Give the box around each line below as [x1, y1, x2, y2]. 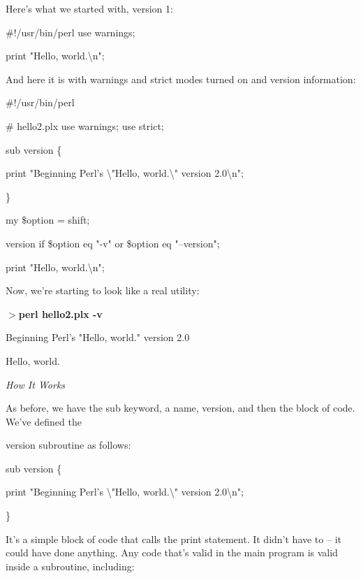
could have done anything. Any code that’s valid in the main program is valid [6, 545, 338, 560]
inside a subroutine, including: [6, 558, 135, 573]
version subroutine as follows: [6, 438, 131, 452]
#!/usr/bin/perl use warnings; [6, 24, 135, 39]
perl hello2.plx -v [18, 306, 103, 321]
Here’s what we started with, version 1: [6, 1, 173, 15]
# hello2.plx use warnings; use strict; [6, 118, 164, 133]
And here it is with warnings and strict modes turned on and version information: [6, 71, 356, 86]
